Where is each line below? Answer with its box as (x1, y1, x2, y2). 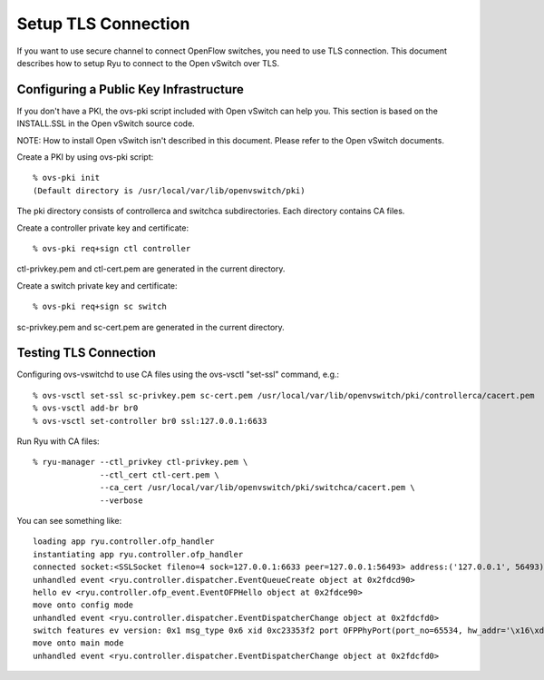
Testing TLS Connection (16, 345, 156, 360)
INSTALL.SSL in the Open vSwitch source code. (16, 118, 195, 129)
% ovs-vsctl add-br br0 (33, 403, 139, 413)
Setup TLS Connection (16, 14, 190, 34)
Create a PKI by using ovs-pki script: (16, 152, 154, 163)
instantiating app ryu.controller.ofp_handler (33, 549, 244, 559)
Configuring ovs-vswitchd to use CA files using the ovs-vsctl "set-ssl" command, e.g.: (16, 369, 340, 380)
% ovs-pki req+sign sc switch (33, 301, 168, 312)
